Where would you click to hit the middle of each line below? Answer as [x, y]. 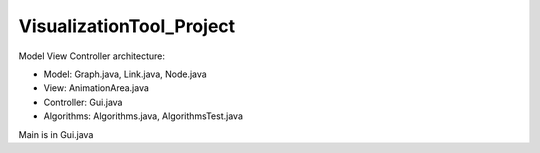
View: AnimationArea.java [96, 88]
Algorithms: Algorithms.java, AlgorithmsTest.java [143, 116]
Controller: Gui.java [83, 102]
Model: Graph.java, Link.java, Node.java [125, 74]
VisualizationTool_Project [127, 26]
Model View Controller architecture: [91, 56]
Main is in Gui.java [56, 134]
